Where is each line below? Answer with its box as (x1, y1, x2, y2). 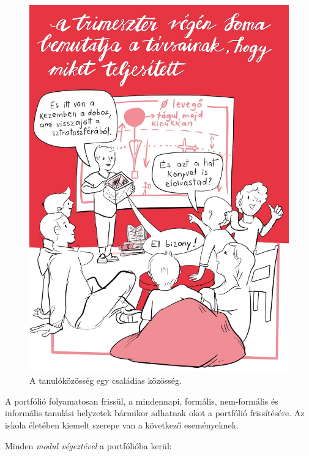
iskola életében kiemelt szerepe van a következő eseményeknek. (5, 419, 239, 432)
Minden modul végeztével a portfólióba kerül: (5, 439, 172, 452)
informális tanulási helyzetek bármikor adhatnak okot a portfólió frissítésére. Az (5, 406, 305, 419)
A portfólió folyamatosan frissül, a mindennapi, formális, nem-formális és (5, 394, 278, 407)
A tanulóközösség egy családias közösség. (29, 374, 182, 387)
